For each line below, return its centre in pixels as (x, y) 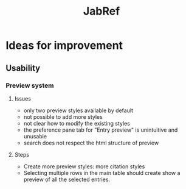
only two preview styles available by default (78, 110)
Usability (23, 68)
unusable (35, 136)
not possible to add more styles (63, 116)
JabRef (102, 11)
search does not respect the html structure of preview (91, 143)
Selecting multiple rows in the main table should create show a (102, 173)
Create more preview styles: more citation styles (84, 166)
